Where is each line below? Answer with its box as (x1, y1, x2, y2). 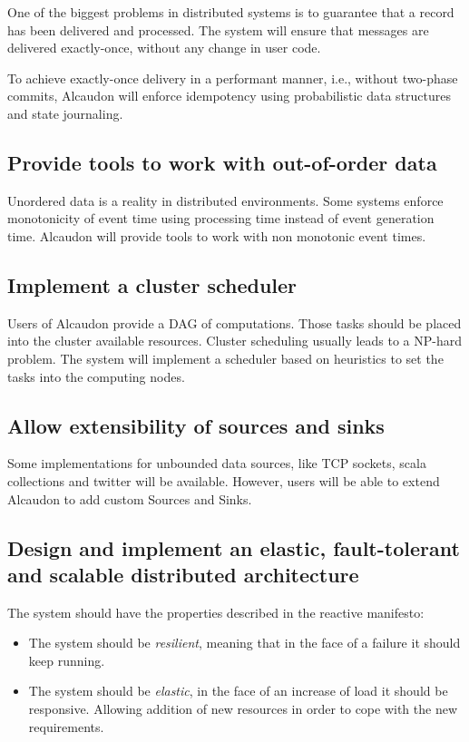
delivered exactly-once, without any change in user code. (7, 38, 321, 57)
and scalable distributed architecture (7, 560, 359, 588)
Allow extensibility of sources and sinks (7, 411, 385, 439)
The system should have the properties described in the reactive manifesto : (7, 602, 425, 621)
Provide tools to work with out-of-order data (7, 148, 437, 176)
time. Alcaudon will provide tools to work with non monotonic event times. (7, 226, 426, 245)
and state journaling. (7, 103, 123, 122)
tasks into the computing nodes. (7, 366, 185, 386)
